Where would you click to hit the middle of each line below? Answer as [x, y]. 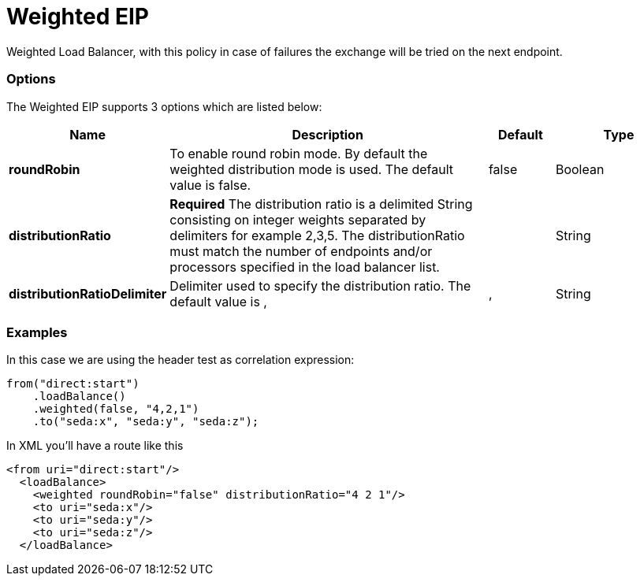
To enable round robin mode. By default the [299, 153]
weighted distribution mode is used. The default [312, 169]
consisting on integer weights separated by [298, 219]
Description [327, 134]
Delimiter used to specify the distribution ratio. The [320, 285]
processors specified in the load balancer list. [305, 267]
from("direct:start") [73, 384]
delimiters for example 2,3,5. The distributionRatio [317, 235]
